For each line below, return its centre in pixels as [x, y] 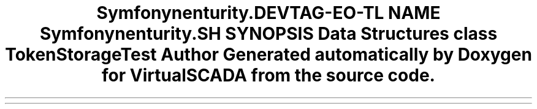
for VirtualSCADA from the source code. [268, 75]
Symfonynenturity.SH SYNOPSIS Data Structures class [268, 34]
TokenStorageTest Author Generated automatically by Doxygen [268, 55]
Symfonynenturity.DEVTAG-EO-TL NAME [268, 13]
